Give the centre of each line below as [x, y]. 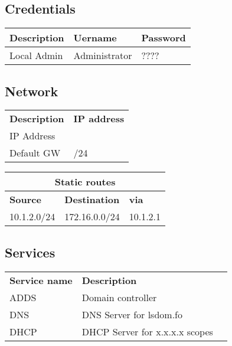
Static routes [85, 182]
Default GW [35, 153]
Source [25, 200]
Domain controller [119, 297]
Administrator [103, 56]
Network [32, 91]
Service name [41, 280]
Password [164, 38]
